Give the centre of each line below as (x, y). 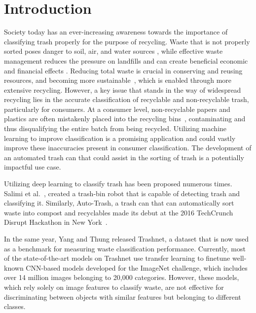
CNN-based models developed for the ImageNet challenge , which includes (137, 267)
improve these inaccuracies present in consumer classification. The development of (128, 148)
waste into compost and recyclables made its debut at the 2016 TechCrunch (119, 212)
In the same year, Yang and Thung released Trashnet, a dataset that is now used (126, 239)
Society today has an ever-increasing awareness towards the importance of (116, 32)
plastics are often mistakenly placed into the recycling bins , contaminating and (125, 119)
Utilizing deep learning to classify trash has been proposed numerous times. (118, 184)
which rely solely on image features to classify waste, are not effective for (114, 287)
